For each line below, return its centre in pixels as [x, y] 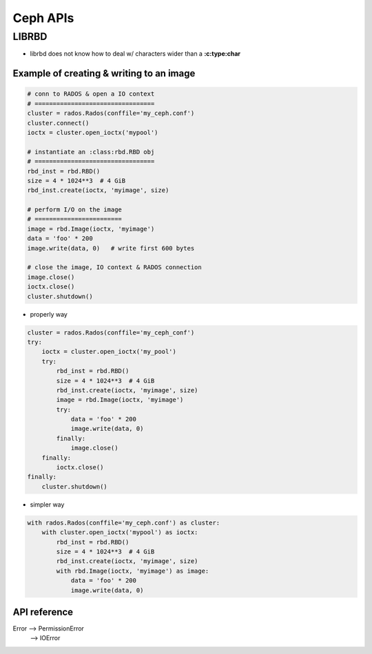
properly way [49, 314]
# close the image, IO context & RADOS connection [115, 267]
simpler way [47, 504]
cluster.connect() [58, 123]
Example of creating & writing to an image [104, 73]
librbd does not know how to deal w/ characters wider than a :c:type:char [135, 54]
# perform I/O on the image [74, 210]
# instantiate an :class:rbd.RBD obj [91, 152]
